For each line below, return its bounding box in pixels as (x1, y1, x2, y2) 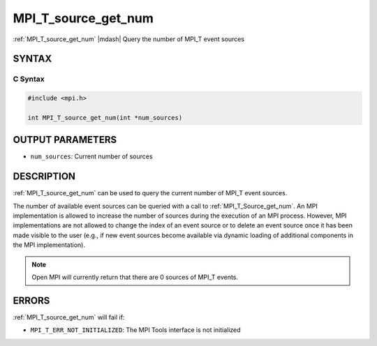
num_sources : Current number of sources (30, 152, 153, 160)
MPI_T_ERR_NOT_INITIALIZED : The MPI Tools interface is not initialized (30, 326, 241, 334)
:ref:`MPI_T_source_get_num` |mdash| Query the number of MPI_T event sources (13, 35, 244, 43)
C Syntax (13, 74, 45, 84)
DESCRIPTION (13, 171, 76, 183)
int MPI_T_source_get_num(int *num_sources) (27, 114, 183, 121)
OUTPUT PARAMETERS (13, 134, 117, 146)
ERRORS (13, 294, 50, 306)
